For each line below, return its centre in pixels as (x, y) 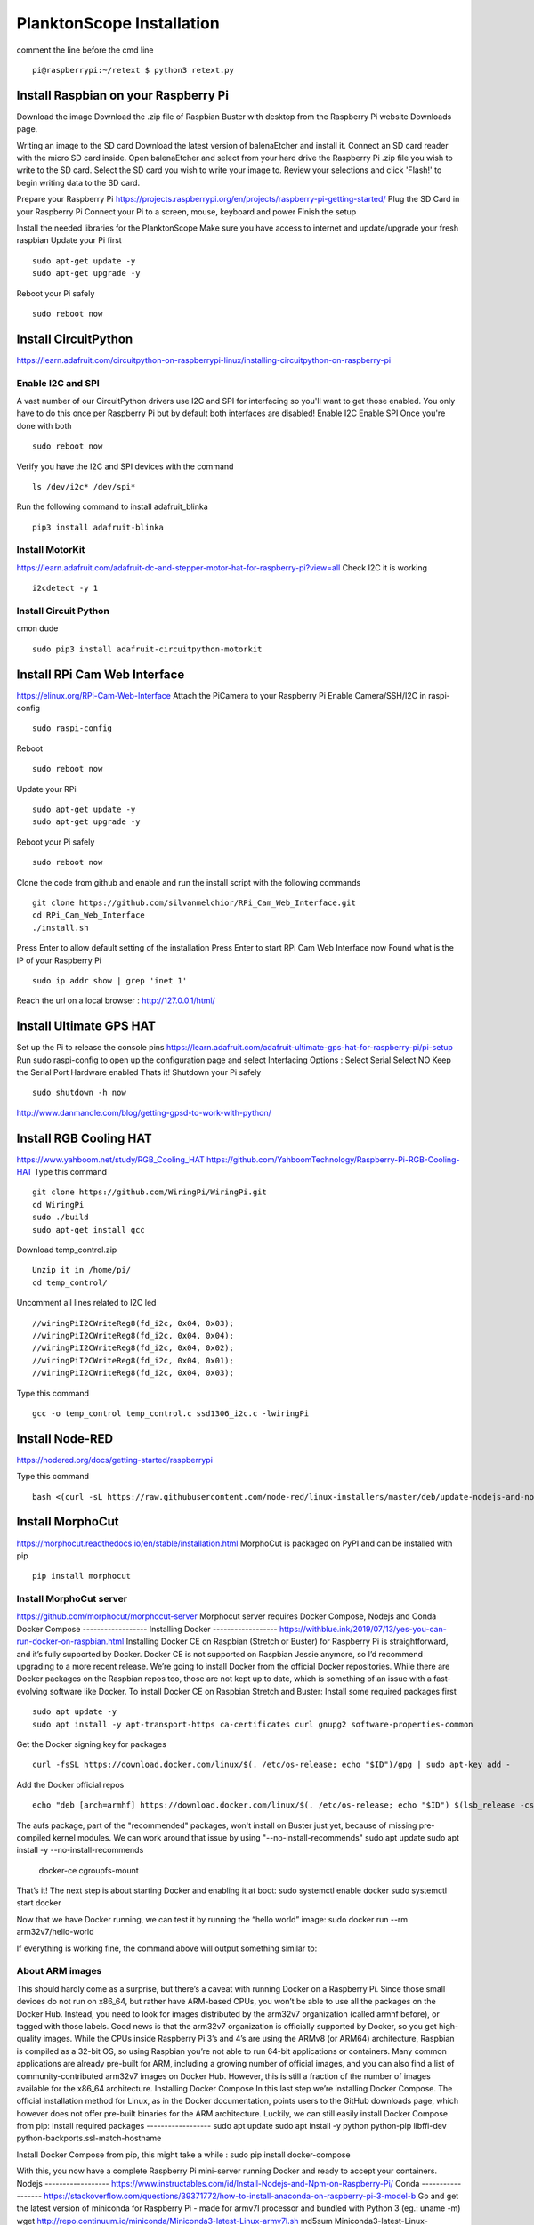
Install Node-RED (65, 1439)
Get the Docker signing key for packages (91, 1744)
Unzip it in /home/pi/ (82, 1270)
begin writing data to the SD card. (78, 182)
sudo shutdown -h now (79, 1093)
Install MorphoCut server (72, 1599)
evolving (32, 1691)
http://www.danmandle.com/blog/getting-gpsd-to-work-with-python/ (144, 1112)
